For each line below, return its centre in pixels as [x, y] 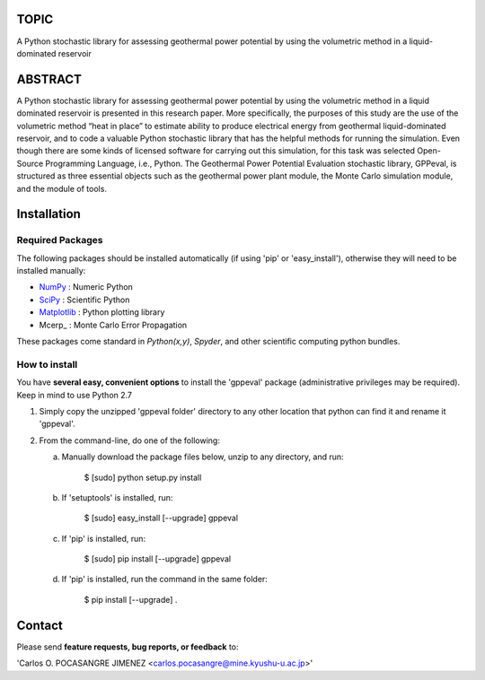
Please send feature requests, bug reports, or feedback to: [128, 647]
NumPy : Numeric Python [86, 287]
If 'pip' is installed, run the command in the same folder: [165, 580]
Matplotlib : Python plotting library [102, 312]
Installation [48, 214]
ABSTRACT [49, 79]
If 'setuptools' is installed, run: [117, 497]
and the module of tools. [62, 188]
